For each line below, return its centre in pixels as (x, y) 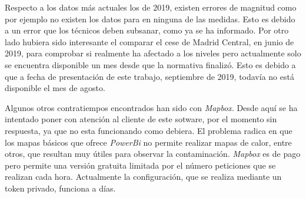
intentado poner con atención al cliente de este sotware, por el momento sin (141, 119)
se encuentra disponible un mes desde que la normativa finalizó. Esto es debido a (150, 64)
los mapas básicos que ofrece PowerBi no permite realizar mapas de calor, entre (148, 142)
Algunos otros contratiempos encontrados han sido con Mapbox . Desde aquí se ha (151, 107)
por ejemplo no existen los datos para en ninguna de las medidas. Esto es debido (150, 19)
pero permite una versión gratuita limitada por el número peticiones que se (140, 165)
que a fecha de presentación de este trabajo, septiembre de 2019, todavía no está (149, 76)
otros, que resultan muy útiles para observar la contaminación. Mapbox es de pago (153, 154)
